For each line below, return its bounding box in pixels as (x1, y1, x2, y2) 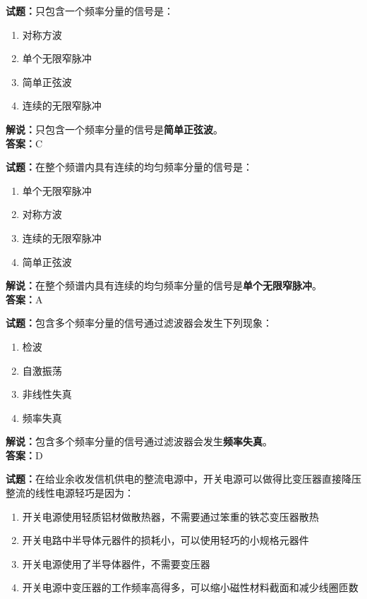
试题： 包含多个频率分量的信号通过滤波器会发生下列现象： (6, 315, 272, 330)
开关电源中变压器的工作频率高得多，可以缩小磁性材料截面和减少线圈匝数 (22, 580, 359, 595)
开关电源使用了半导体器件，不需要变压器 (22, 556, 210, 571)
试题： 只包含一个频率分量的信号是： (6, 4, 174, 18)
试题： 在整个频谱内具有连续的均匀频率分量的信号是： (6, 159, 253, 174)
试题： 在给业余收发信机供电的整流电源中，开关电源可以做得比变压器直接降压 (6, 471, 361, 486)
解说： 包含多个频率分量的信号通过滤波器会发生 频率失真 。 (6, 434, 272, 449)
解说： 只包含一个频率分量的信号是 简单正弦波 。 (6, 121, 223, 136)
